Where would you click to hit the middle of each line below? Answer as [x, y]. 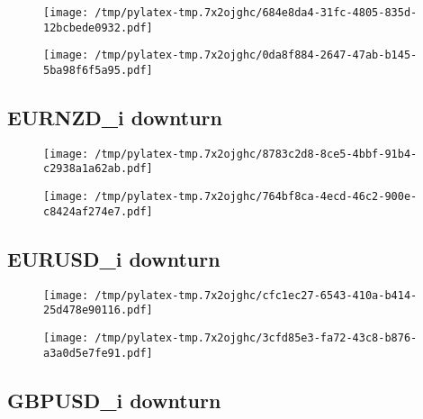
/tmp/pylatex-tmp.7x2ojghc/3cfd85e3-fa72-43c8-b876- [256, 337]
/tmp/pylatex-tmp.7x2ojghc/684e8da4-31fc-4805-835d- [256, 13]
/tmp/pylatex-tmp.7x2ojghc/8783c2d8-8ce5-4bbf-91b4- [256, 154]
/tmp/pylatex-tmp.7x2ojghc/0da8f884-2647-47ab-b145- [256, 55]
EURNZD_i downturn [115, 118]
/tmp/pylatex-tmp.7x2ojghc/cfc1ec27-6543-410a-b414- [256, 295]
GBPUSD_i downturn [114, 400]
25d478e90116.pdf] [98, 310]
